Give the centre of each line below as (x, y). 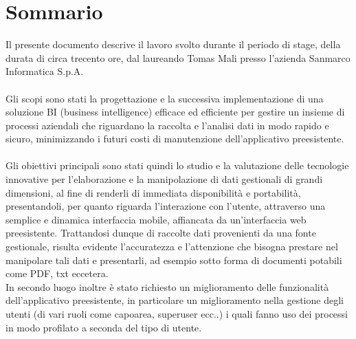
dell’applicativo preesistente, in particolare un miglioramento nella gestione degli (175, 300)
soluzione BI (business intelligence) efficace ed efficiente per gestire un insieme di (175, 112)
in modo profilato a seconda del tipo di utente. (104, 327)
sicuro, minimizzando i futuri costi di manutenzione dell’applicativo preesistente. (175, 139)
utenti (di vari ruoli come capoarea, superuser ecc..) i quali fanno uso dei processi (177, 314)
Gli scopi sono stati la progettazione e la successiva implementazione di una (165, 98)
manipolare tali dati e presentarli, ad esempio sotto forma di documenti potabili (174, 260)
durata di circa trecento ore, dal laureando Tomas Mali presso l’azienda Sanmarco (178, 57)
